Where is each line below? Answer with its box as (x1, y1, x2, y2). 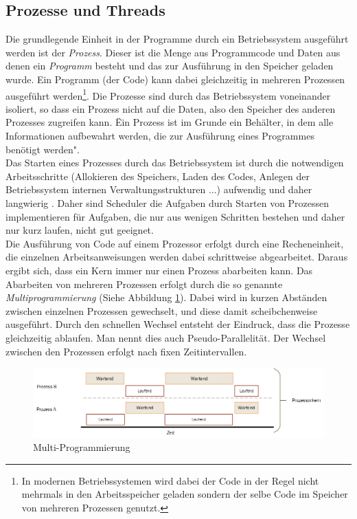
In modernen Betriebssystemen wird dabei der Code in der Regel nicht (21, 473, 319, 487)
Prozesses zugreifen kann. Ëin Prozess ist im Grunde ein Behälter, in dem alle (5, 115, 334, 129)
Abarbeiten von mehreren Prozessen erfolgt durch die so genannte (5, 276, 283, 291)
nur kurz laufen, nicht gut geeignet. (5, 223, 154, 237)
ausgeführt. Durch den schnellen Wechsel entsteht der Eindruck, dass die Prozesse (5, 317, 350, 331)
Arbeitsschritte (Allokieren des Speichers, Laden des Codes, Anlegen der (5, 168, 310, 183)
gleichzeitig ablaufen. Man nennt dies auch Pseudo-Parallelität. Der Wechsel (5, 330, 326, 344)
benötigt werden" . (5, 142, 80, 156)
